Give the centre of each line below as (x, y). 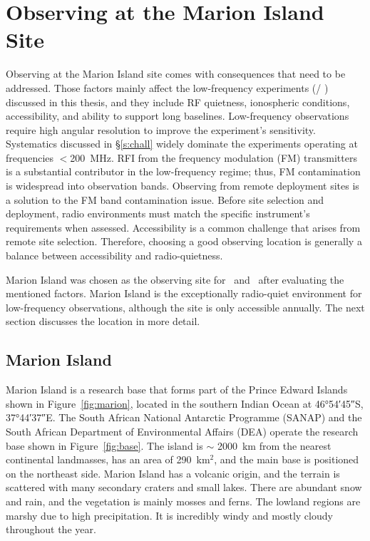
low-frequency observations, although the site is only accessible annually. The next (185, 307)
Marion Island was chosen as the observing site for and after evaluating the (175, 279)
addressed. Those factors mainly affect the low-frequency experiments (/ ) (167, 87)
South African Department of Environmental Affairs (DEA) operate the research (182, 431)
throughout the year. (51, 529)
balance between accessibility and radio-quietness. (114, 256)
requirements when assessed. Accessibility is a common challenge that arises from (183, 227)
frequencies (30, 157)
